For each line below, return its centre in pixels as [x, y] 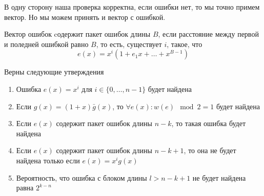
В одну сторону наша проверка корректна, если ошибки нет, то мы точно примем [132, 7]
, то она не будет [210, 150]
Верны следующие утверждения [54, 72]
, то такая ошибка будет [209, 123]
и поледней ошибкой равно [46, 44]
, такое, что [185, 44]
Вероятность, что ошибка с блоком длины [82, 177]
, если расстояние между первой [208, 34]
